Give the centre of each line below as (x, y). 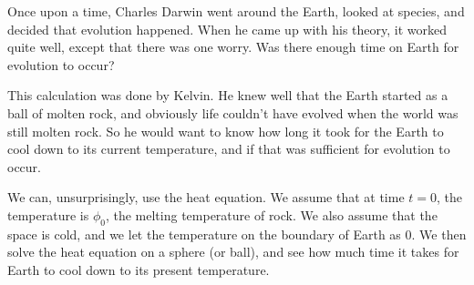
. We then (439, 234)
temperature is (48, 214)
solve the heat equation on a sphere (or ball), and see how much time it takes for (233, 252)
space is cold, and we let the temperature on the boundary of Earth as (204, 234)
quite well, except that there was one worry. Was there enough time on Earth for (233, 47)
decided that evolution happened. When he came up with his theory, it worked (227, 29)
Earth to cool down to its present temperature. (139, 269)
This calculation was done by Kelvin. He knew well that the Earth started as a (228, 95)
